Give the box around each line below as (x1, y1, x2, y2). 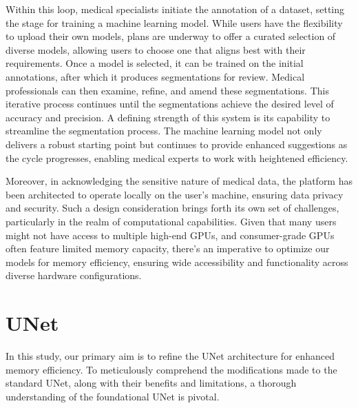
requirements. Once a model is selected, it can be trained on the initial (6, 56, 304, 70)
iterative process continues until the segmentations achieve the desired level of (6, 96, 334, 111)
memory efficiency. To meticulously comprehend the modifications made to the (6, 362, 337, 376)
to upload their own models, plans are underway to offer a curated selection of (6, 29, 336, 43)
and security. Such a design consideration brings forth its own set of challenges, (6, 201, 339, 215)
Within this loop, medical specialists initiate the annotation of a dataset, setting (6, 2, 345, 16)
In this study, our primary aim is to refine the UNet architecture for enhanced (6, 349, 335, 363)
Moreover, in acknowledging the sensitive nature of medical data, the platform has (6, 174, 352, 188)
